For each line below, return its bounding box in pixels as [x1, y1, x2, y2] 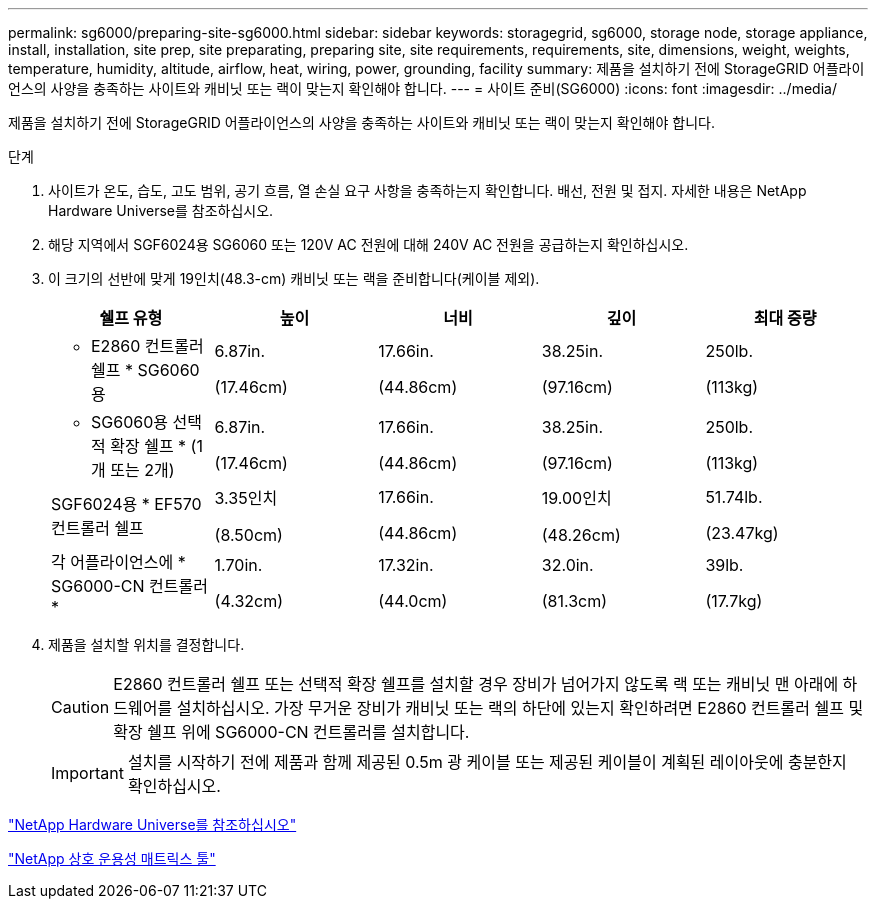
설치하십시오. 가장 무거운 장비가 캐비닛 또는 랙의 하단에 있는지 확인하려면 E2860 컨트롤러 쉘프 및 [176, 698, 864, 718]
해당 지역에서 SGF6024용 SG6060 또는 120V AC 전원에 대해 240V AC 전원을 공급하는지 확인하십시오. [48, 236, 689, 253]
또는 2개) [110, 460, 175, 480]
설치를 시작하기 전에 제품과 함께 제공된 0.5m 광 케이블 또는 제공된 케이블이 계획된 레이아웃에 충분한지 [127, 752, 847, 772]
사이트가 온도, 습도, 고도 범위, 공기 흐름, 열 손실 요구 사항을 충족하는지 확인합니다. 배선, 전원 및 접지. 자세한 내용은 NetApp [48, 182, 807, 199]
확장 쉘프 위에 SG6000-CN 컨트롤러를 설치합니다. [113, 722, 470, 742]
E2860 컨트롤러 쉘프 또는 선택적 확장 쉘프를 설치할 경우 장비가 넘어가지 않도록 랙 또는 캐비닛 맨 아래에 [113, 674, 839, 694]
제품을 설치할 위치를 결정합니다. [48, 636, 245, 653]
